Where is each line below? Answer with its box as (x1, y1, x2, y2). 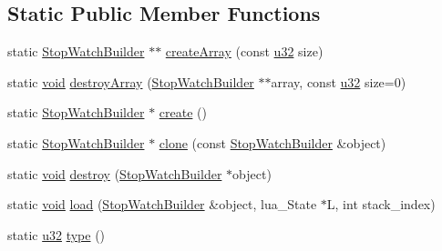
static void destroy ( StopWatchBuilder (7, 164, 222, 183)
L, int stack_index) (326, 195, 436, 214)
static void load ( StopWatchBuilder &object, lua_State (7, 195, 317, 214)
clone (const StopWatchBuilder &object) (159, 133, 386, 152)
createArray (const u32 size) (165, 42, 324, 61)
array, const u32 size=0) (271, 72, 406, 91)
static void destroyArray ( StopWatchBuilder (7, 72, 254, 91)
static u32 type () (7, 225, 106, 244)
